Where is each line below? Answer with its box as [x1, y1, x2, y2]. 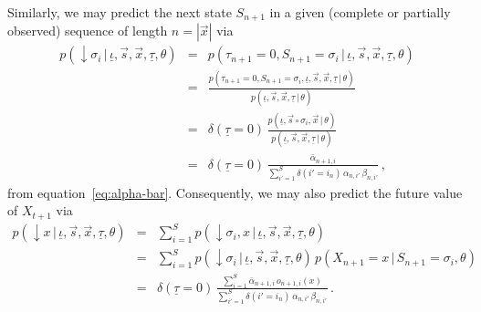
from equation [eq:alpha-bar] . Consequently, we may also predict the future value [7, 182, 463, 202]
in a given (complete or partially [269, 3, 451, 21]
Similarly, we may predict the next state [7, 3, 232, 21]
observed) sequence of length [7, 21, 168, 40]
